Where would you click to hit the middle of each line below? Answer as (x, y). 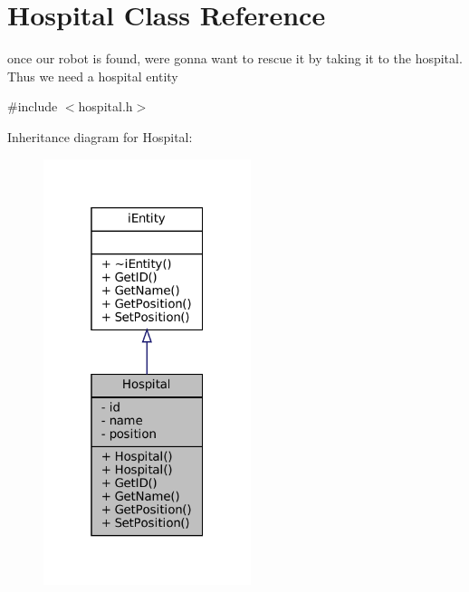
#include (33, 106)
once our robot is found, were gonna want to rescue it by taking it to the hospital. (235, 58)
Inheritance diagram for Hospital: (100, 136)
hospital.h (105, 106)
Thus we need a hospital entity (93, 76)
